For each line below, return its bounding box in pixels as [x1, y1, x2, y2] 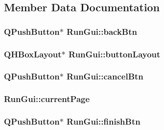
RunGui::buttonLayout [69, 48, 161, 60]
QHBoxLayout [4, 48, 62, 60]
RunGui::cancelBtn [67, 70, 143, 82]
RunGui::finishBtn [67, 115, 141, 128]
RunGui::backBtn [67, 25, 138, 37]
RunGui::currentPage [4, 93, 90, 105]
